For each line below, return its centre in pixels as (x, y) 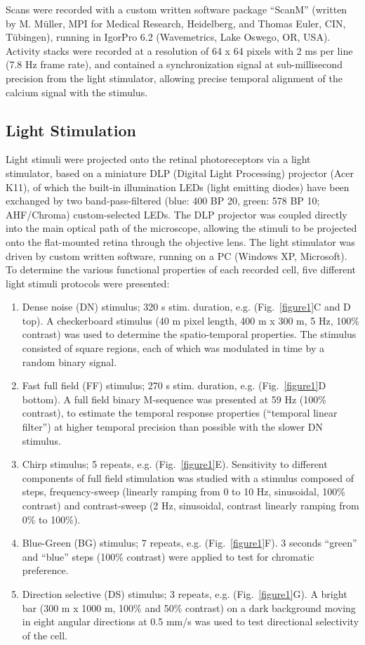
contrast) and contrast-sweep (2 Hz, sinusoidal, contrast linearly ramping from (191, 506)
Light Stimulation (71, 130)
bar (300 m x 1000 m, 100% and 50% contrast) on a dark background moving (189, 607)
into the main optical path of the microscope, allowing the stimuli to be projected (181, 228)
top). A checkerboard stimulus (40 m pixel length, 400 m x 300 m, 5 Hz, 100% (191, 320)
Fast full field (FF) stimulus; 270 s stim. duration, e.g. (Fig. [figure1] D (174, 385)
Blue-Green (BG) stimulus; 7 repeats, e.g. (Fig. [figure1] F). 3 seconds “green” (190, 543)
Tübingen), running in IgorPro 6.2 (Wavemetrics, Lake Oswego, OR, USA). (168, 37)
